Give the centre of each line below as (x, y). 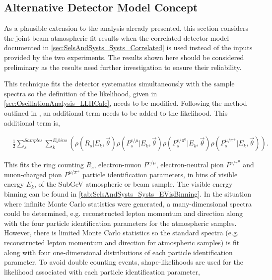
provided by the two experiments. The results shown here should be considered (124, 57)
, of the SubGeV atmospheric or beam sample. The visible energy (134, 184)
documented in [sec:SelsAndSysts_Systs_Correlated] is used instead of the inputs (128, 47)
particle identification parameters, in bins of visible (160, 174)
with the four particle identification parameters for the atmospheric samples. (120, 223)
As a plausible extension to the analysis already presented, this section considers (126, 28)
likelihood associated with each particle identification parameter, (102, 271)
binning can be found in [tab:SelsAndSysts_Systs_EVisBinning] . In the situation (128, 194)
